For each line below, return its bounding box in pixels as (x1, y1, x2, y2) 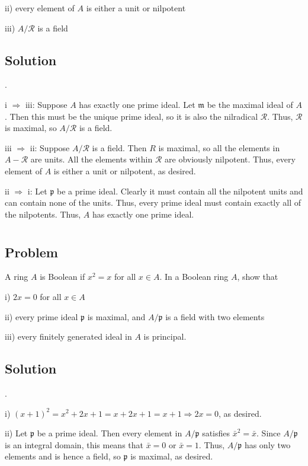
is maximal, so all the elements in (158, 141, 280, 154)
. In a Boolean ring (159, 270, 229, 283)
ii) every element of (5, 2, 75, 14)
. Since (256, 427, 281, 439)
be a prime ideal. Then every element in (37, 427, 182, 439)
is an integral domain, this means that (5, 438, 143, 451)
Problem (5, 242, 58, 261)
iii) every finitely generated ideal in (5, 330, 132, 343)
